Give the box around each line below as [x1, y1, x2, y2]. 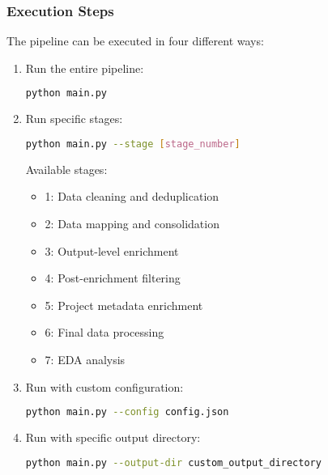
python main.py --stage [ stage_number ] [25, 138, 241, 150]
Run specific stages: [25, 110, 123, 127]
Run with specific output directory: [25, 428, 201, 445]
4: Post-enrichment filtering [45, 269, 181, 286]
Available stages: [25, 160, 108, 177]
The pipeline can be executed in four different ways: [6, 32, 264, 49]
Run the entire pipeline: [25, 59, 144, 76]
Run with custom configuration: [25, 378, 184, 395]
